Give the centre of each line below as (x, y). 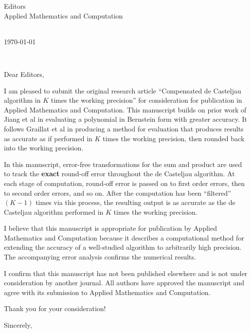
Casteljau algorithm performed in (54, 212)
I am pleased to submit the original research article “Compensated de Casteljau (123, 90)
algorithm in (22, 100)
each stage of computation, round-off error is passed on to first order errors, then (125, 183)
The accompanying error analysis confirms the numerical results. (100, 257)
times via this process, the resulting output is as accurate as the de (135, 202)
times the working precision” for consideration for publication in (146, 100)
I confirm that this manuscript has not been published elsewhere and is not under (126, 273)
